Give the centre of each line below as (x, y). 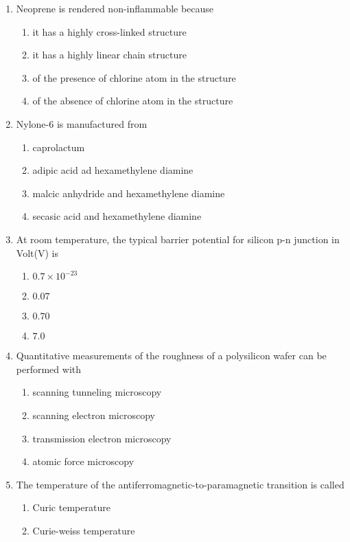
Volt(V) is (37, 252)
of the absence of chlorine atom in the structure (133, 101)
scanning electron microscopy (94, 415)
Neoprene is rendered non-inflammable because (115, 8)
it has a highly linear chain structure (109, 55)
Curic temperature (71, 507)
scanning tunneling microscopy (97, 392)
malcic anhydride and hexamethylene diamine (129, 193)
